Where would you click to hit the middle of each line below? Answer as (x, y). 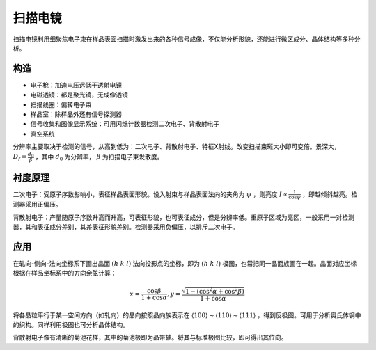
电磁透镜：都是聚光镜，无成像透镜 (79, 95)
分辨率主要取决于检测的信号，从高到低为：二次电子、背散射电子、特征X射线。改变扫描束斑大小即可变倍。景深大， (177, 147)
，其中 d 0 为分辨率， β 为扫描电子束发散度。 (99, 158)
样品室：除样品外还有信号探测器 (76, 114)
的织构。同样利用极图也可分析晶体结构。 (71, 325)
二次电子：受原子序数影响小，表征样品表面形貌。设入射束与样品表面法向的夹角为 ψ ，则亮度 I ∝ (150, 194)
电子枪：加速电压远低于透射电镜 (76, 85)
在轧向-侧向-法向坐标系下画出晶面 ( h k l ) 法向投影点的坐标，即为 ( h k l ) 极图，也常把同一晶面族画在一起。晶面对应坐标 (185, 264)
